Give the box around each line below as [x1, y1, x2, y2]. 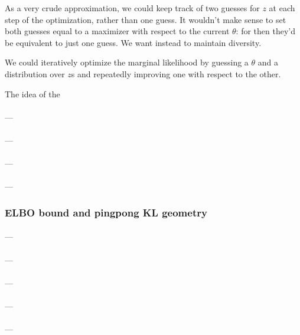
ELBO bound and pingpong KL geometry [5, 205, 207, 219]
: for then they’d [236, 25, 296, 37]
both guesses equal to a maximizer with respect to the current [5, 25, 230, 37]
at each [269, 2, 295, 14]
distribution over [5, 67, 65, 80]
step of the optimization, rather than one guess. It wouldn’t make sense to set [5, 13, 286, 25]
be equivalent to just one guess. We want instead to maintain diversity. [5, 36, 262, 48]
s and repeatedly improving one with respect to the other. [71, 67, 281, 80]
